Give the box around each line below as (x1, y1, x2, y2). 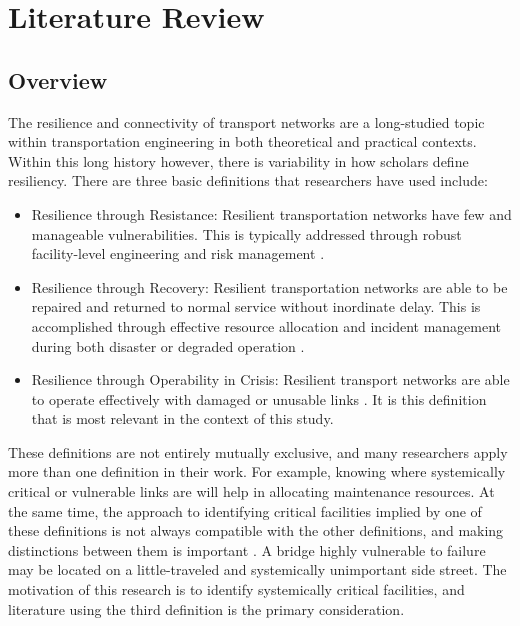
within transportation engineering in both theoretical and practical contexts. (8, 131, 477, 152)
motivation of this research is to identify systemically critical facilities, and (8, 579, 465, 600)
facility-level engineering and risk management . (31, 243, 325, 264)
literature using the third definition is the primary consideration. (8, 598, 405, 619)
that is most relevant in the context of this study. (31, 408, 334, 429)
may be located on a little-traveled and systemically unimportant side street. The (8, 559, 507, 580)
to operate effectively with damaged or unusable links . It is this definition (31, 388, 487, 409)
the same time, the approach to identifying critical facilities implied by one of (8, 500, 482, 521)
